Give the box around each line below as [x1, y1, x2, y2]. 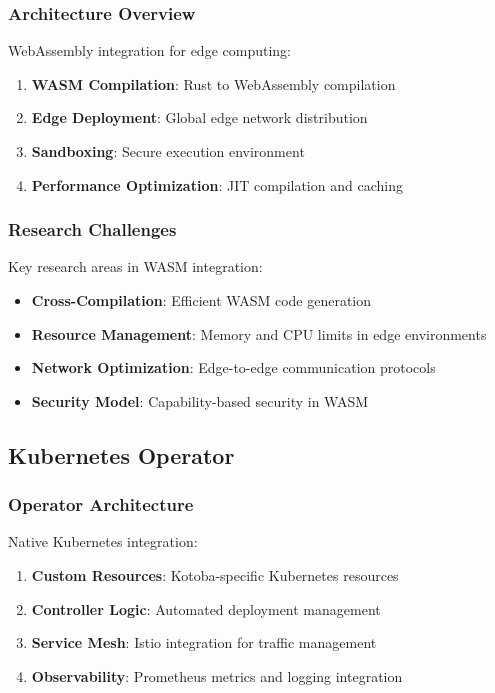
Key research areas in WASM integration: [8, 256, 263, 277]
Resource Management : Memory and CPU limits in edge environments [31, 323, 487, 344]
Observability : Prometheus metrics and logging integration [31, 665, 403, 686]
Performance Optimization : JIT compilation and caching [31, 174, 403, 195]
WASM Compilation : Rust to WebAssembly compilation [31, 73, 396, 94]
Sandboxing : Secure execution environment [31, 141, 305, 161]
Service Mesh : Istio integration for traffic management [31, 632, 377, 653]
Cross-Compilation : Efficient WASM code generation [31, 290, 372, 310]
